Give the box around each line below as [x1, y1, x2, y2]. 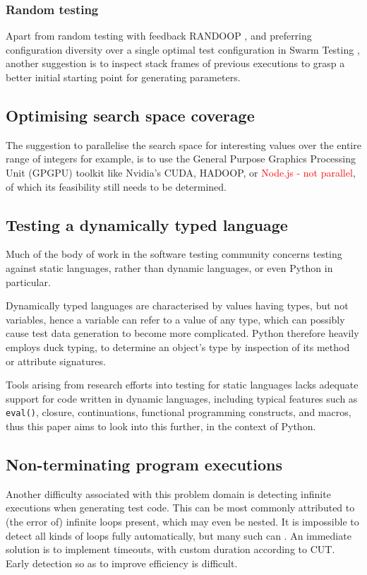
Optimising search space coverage [6, 104, 255, 126]
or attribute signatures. [6, 353, 106, 368]
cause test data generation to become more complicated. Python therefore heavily [6, 326, 359, 340]
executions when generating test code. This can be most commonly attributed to [6, 500, 355, 515]
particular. [6, 274, 51, 289]
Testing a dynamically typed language [6, 213, 288, 235]
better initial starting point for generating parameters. [6, 70, 241, 84]
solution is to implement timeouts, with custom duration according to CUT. [6, 542, 335, 557]
